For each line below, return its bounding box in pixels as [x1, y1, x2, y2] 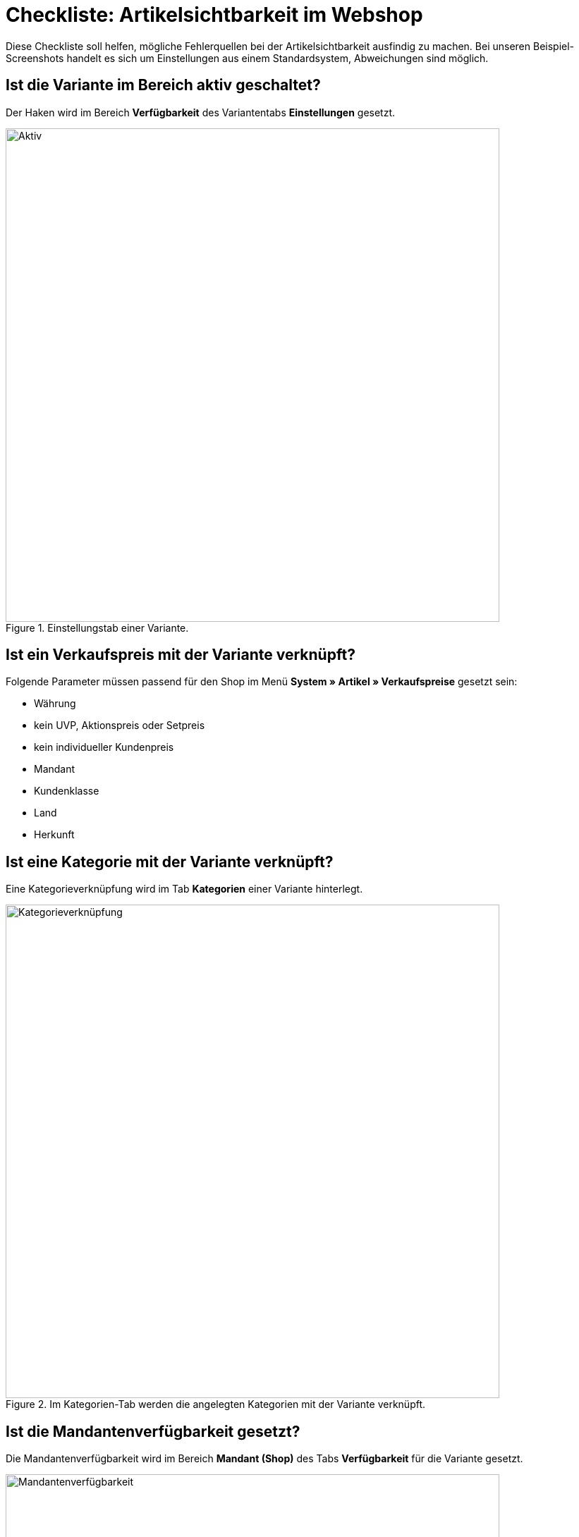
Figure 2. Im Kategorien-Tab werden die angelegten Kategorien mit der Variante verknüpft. [6, 1398, 426, 1411]
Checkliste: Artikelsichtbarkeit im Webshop [6, 3, 423, 27]
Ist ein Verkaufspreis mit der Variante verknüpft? [6, 646, 355, 664]
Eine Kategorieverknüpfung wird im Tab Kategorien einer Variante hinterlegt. [6, 883, 363, 895]
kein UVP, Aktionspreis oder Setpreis [34, 719, 205, 732]
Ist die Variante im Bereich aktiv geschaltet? [6, 76, 321, 94]
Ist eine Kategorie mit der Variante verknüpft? [6, 852, 334, 871]
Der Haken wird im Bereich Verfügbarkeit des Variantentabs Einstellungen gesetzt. [6, 106, 396, 118]
